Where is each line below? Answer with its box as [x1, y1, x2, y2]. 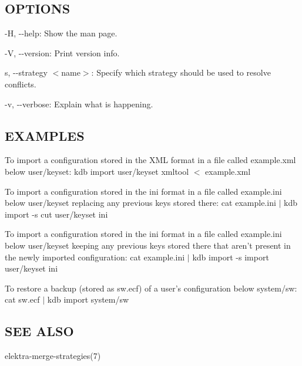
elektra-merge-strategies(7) [5, 350, 101, 362]
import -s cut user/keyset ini [5, 208, 108, 220]
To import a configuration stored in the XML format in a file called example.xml [5, 154, 296, 166]
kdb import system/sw [47, 293, 129, 306]
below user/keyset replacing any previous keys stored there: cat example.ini [5, 196, 276, 209]
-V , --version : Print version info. [5, 46, 120, 59]
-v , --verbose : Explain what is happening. [5, 97, 153, 110]
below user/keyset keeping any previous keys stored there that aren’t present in [5, 239, 291, 251]
